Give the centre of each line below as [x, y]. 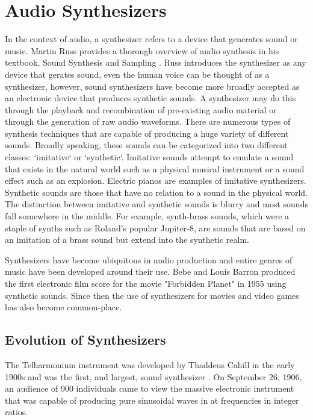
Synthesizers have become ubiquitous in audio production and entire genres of [149, 259]
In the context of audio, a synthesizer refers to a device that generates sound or [151, 39]
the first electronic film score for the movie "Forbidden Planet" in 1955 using [146, 283]
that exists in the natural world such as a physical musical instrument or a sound [155, 168]
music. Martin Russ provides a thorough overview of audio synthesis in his [142, 50]
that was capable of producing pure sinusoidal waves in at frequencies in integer [152, 400]
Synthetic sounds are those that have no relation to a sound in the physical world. [156, 192]
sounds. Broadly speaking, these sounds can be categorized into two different [146, 145]
